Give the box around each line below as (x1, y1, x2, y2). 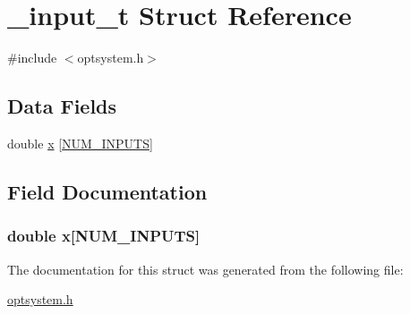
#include (7, 48, 57, 67)
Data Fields (7, 92, 117, 120)
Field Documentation (7, 177, 208, 205)
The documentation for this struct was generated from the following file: (7, 259, 404, 278)
